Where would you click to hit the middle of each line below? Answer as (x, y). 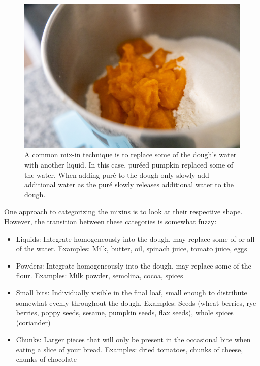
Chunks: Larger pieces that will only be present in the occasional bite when (133, 339)
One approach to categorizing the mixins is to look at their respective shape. (123, 211)
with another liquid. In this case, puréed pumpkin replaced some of (129, 164)
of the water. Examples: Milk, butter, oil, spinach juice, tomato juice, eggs (132, 248)
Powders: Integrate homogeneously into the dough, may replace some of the (134, 265)
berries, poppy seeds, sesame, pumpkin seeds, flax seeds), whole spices (125, 312)
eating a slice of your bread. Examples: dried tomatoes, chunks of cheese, (129, 349)
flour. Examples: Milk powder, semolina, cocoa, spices (100, 275)
